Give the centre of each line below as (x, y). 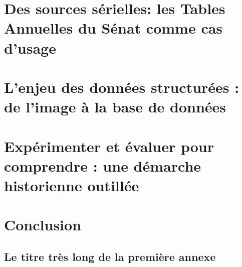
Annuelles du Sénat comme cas (113, 28)
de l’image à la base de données (115, 107)
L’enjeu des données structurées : (122, 87)
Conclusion (43, 225)
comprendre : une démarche (103, 165)
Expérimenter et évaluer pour (109, 146)
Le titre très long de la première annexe (110, 256)
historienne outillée (72, 185)
